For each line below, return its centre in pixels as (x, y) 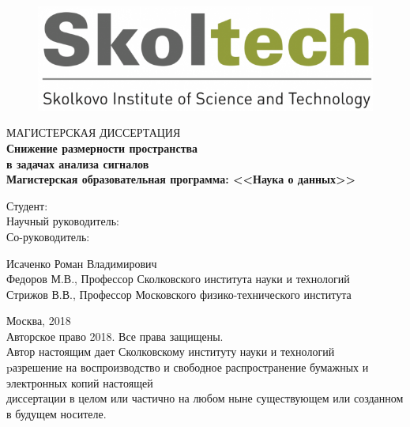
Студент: (27, 205)
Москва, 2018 (39, 321)
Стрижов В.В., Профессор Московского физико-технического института (179, 294)
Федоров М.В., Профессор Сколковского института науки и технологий (178, 279)
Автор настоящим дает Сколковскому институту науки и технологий (171, 351)
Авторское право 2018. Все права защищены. (115, 336)
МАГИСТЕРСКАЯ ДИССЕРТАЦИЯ (94, 132)
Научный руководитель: (63, 221)
